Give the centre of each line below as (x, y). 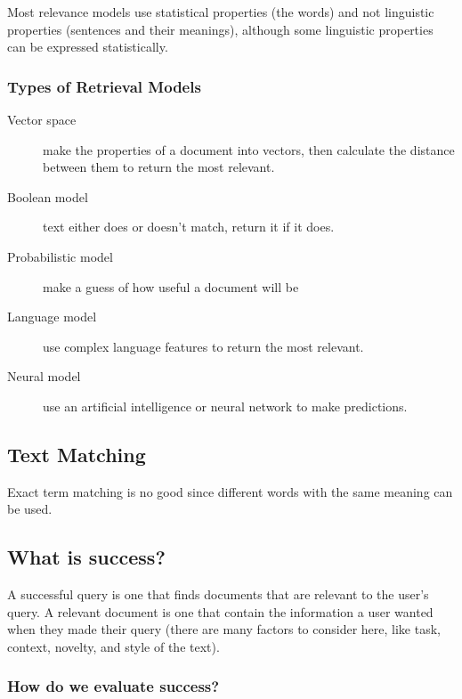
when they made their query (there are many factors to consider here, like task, (224, 629)
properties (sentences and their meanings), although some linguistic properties (220, 29)
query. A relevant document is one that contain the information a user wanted (220, 611)
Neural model (44, 376)
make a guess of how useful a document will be (171, 286)
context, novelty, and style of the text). (113, 646)
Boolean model (48, 196)
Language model (52, 317)
